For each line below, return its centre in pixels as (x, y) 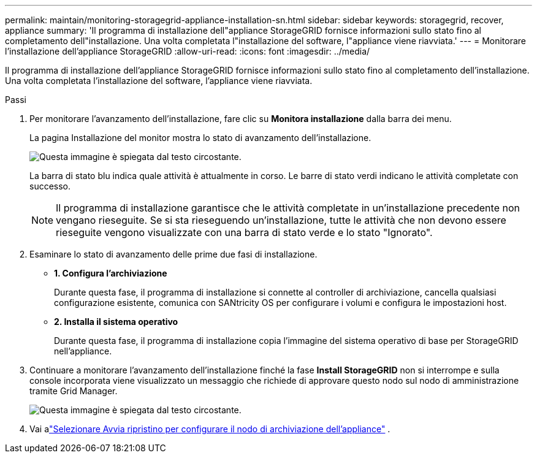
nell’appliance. (83, 351)
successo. (50, 186)
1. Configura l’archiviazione (111, 273)
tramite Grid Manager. (74, 391)
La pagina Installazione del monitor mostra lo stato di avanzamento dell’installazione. (200, 138)
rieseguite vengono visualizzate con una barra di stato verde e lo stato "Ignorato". (244, 232)
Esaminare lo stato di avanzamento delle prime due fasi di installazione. (173, 254)
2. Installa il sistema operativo (116, 322)
